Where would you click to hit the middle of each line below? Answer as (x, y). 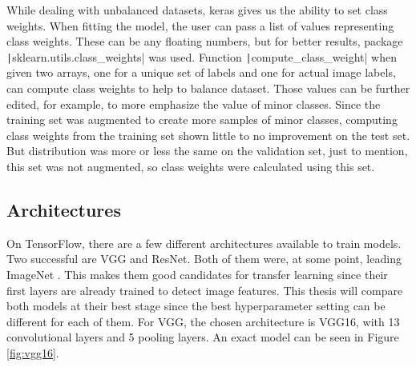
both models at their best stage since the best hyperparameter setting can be (196, 306)
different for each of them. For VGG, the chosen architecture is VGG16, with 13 (203, 321)
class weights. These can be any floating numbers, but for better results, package (205, 41)
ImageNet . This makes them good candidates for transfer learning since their (197, 274)
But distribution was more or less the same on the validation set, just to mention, (207, 151)
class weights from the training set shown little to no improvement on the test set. (208, 135)
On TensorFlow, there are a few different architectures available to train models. (204, 243)
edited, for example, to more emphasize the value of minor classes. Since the (194, 104)
